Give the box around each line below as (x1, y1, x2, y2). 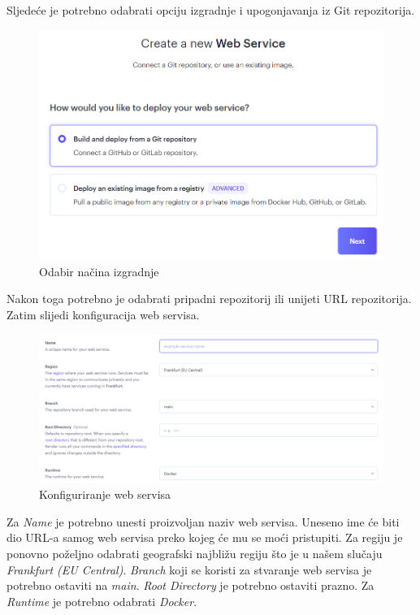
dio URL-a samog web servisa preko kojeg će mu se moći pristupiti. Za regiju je (6, 529, 403, 546)
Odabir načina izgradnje (39, 262, 159, 279)
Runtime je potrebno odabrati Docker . (6, 592, 197, 609)
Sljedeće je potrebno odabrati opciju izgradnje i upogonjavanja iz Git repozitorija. (6, 2, 415, 18)
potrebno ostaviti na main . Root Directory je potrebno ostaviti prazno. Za (6, 577, 375, 594)
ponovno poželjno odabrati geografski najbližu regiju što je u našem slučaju (6, 544, 383, 561)
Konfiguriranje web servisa (39, 486, 171, 503)
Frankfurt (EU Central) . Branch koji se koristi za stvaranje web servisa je (6, 561, 372, 578)
